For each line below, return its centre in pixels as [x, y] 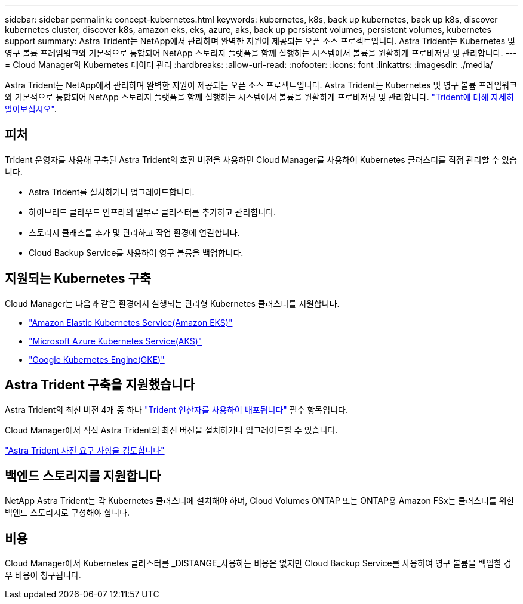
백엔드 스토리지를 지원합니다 [83, 476]
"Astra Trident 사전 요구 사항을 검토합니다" [85, 450]
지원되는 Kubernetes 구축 [78, 279]
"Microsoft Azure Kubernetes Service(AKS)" [116, 341]
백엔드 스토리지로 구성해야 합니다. [67, 513]
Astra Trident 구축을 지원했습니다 [100, 385]
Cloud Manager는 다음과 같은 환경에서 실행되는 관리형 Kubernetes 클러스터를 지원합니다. [172, 303]
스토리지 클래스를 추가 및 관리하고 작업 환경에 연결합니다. [134, 232]
